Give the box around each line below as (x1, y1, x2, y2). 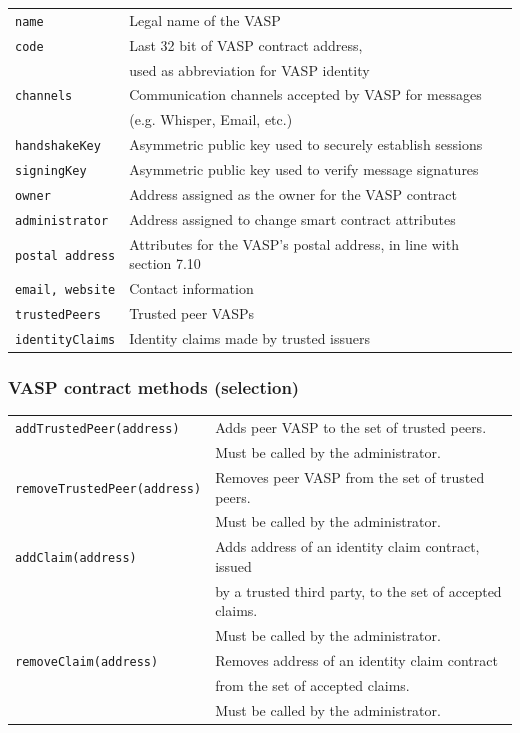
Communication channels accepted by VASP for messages (129, 84, 482, 105)
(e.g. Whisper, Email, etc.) (129, 109, 293, 130)
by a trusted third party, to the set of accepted (215, 580, 502, 601)
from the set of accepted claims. (215, 674, 410, 695)
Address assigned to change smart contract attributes (129, 208, 456, 229)
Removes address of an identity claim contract (215, 649, 498, 670)
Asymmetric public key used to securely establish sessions (129, 134, 483, 155)
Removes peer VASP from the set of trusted (215, 466, 485, 487)
